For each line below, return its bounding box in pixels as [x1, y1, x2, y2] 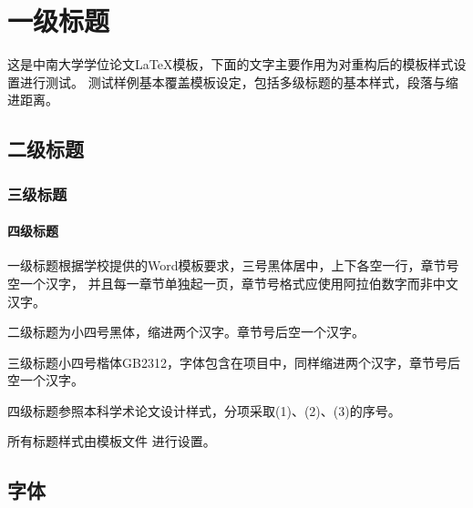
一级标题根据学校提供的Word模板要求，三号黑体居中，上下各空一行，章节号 [7, 256, 459, 275]
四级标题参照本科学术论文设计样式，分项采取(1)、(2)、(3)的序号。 [7, 401, 401, 420]
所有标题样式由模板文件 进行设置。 [7, 432, 216, 451]
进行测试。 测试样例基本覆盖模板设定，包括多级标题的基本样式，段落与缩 [19, 72, 458, 91]
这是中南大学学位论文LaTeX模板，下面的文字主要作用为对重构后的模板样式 [7, 55, 454, 74]
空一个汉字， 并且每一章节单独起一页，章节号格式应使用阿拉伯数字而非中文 [7, 273, 458, 292]
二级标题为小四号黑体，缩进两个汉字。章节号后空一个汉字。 [7, 322, 365, 341]
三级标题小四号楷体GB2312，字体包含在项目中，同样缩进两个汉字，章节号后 [7, 352, 460, 371]
